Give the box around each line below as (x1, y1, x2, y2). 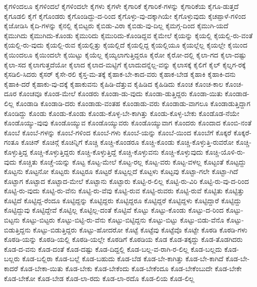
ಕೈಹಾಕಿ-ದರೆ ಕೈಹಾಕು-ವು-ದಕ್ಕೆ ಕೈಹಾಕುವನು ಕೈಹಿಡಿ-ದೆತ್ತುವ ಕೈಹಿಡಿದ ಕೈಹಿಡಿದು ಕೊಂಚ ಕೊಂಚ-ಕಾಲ (4, 78, 223, 89)
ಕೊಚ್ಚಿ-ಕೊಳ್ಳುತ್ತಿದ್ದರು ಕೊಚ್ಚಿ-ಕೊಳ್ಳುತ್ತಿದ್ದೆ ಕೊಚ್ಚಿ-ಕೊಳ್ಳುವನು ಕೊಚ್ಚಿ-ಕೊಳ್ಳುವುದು (30, 146, 204, 157)
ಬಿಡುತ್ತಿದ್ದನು (4, 224, 31, 234)
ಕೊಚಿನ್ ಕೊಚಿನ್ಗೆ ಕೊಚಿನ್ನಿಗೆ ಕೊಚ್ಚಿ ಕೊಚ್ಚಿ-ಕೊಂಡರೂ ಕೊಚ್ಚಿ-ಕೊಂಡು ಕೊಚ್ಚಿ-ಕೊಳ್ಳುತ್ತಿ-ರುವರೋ (21, 137, 234, 147)
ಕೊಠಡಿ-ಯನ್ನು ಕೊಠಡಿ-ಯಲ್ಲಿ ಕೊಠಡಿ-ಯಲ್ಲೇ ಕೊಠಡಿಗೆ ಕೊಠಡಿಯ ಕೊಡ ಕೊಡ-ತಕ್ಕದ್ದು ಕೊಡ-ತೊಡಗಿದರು (4, 234, 243, 244)
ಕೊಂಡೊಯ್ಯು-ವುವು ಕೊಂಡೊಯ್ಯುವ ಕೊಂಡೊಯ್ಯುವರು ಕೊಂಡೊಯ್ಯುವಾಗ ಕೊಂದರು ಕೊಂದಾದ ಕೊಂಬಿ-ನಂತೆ (4, 117, 252, 128)
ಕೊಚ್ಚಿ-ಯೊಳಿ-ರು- (205, 146, 245, 157)
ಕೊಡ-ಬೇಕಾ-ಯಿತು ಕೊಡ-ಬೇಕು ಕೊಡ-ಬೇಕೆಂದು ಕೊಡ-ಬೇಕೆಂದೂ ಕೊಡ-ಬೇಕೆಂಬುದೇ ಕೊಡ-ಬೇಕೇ (20, 263, 242, 274)
